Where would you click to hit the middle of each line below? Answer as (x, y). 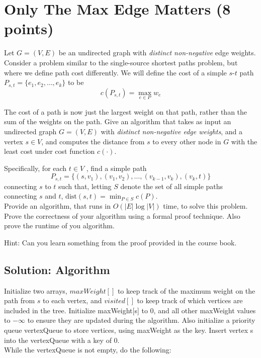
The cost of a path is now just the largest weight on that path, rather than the (126, 111)
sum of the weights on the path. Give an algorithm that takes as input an (118, 121)
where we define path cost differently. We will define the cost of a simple (115, 72)
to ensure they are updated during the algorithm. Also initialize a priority (141, 320)
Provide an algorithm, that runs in (57, 205)
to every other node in (187, 141)
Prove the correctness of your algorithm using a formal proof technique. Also (122, 215)
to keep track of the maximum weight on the (186, 290)
